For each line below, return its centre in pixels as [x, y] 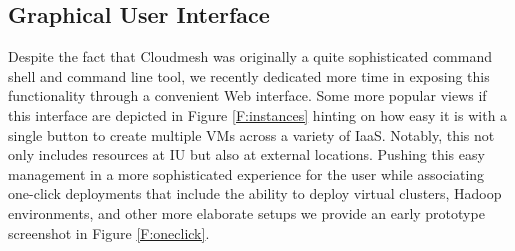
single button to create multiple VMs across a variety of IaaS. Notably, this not [251, 134]
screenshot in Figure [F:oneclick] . [109, 232]
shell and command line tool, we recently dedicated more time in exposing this [249, 75]
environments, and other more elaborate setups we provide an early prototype [246, 212]
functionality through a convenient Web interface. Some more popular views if [247, 95]
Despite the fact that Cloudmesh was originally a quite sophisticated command [250, 56]
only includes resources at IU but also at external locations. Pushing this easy [246, 154]
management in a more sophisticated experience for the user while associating [246, 173]
